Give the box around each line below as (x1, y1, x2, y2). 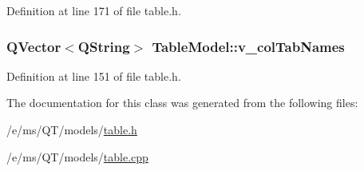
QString (77, 36, 130, 56)
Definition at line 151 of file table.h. (6, 67, 181, 84)
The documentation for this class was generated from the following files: (6, 94, 358, 111)
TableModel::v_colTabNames (152, 36, 345, 56)
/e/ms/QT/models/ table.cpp (6, 148, 148, 165)
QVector (6, 36, 61, 56)
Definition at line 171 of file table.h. (6, 2, 181, 18)
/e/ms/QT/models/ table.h (6, 121, 137, 137)
